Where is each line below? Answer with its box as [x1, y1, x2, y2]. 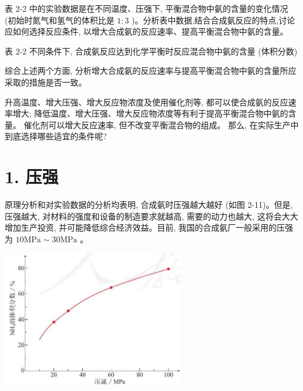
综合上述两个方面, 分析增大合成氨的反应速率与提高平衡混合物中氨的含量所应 [5, 64, 297, 77]
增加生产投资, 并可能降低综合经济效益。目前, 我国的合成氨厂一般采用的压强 [5, 221, 294, 234]
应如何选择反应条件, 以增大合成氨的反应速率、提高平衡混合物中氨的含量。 [5, 25, 288, 37]
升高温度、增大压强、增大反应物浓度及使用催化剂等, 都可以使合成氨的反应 [5, 95, 288, 108]
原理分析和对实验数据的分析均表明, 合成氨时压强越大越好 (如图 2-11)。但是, [5, 198, 293, 211]
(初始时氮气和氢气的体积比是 [5, 13, 115, 26]
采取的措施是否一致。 [5, 76, 87, 88]
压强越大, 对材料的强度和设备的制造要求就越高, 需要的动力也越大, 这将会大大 [5, 210, 298, 222]
